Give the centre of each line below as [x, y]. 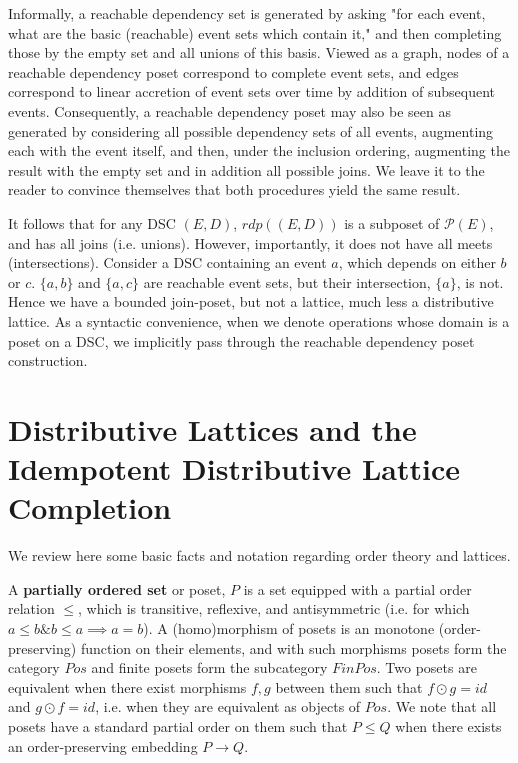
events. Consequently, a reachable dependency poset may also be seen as [230, 110]
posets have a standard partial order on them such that [178, 725]
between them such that [349, 686]
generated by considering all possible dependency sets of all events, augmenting [251, 130]
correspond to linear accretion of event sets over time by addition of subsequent [252, 91]
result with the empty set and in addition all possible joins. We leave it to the [246, 169]
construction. [48, 360]
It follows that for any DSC [92, 222]
